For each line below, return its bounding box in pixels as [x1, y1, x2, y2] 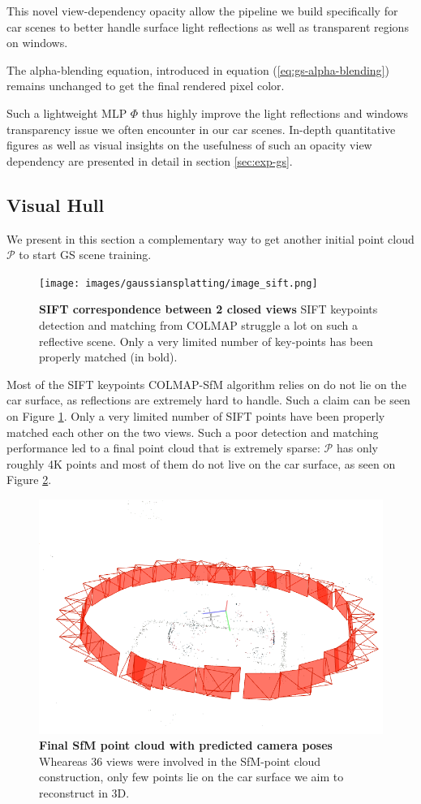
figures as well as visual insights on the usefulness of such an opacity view [6, 136, 372, 153]
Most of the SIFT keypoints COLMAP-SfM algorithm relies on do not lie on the [6, 375, 406, 392]
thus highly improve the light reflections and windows [141, 104, 409, 121]
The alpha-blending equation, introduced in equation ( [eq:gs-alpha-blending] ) [6, 61, 389, 78]
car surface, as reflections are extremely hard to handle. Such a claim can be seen [6, 391, 410, 408]
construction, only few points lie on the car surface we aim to [39, 768, 344, 785]
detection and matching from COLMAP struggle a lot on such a [39, 316, 359, 333]
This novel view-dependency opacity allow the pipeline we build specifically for [6, 2, 398, 19]
